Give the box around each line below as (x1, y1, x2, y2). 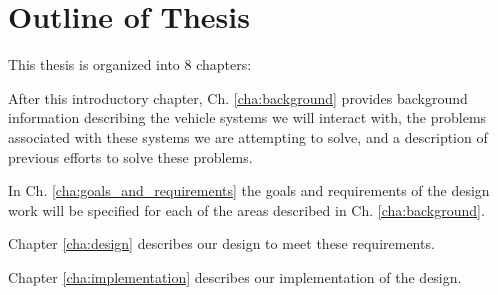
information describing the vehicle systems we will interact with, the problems (8, 107, 487, 128)
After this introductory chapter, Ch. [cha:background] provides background (8, 87, 468, 108)
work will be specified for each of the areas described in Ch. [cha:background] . (8, 199, 485, 220)
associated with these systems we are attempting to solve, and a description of (8, 126, 488, 147)
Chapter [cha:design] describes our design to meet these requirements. (8, 233, 435, 254)
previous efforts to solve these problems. (8, 146, 253, 167)
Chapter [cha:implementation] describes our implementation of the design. (8, 266, 462, 287)
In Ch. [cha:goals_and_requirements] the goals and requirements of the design (8, 180, 490, 201)
